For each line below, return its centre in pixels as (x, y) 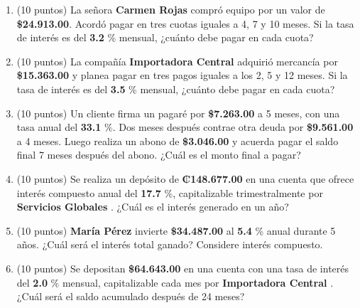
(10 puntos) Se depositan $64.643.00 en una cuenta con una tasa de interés (183, 268)
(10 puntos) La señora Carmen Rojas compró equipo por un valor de (171, 9)
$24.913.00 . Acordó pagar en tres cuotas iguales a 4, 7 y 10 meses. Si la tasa (185, 23)
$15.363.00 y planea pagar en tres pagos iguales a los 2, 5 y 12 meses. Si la (182, 75)
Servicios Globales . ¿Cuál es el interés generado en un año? (153, 207)
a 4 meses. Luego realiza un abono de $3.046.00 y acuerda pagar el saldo (178, 140)
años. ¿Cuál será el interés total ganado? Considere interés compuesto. (170, 244)
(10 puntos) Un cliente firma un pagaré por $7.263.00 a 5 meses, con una (178, 113)
